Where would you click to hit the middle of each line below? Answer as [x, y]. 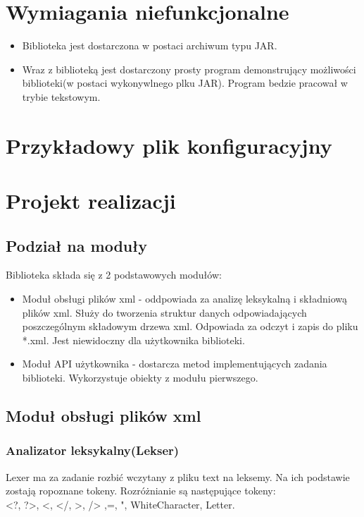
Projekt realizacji [91, 201]
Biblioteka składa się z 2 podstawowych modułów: [114, 275]
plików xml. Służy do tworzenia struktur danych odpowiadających [164, 312]
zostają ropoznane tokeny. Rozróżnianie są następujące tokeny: [141, 491]
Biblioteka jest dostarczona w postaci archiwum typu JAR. [150, 45]
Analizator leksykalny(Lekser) [93, 450]
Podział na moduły [77, 245]
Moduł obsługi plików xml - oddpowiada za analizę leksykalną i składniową [184, 299]
